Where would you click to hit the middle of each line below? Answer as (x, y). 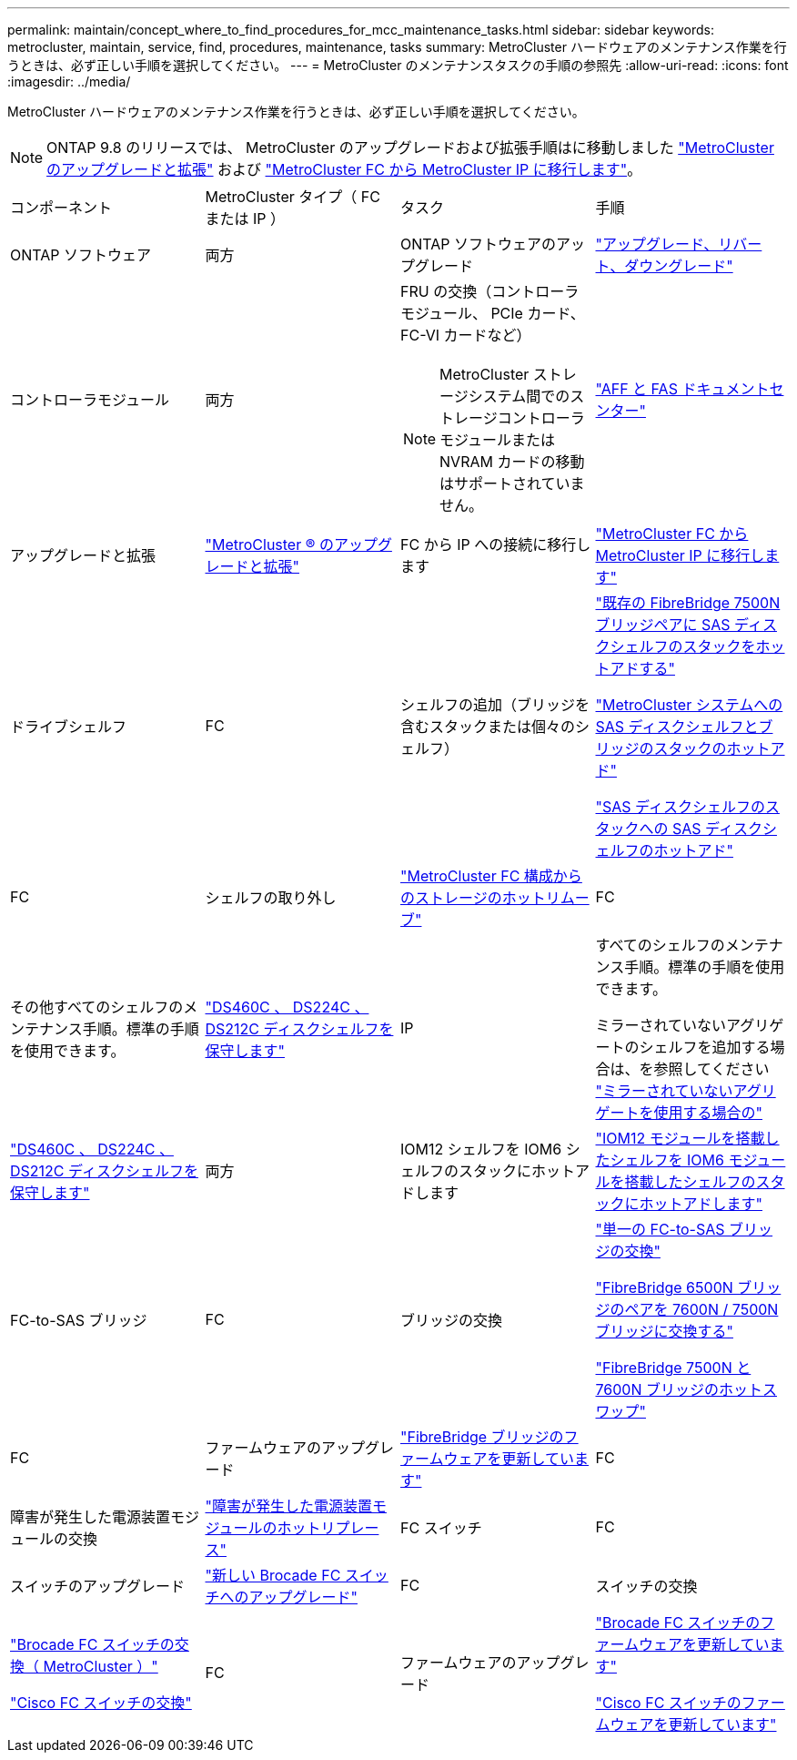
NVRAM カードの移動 (512, 462)
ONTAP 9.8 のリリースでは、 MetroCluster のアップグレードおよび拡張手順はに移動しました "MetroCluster (410, 148)
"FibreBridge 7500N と (673, 1368)
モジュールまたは (497, 440)
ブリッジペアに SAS (663, 625)
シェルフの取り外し (271, 898)
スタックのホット (712, 748)
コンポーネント (61, 208)
